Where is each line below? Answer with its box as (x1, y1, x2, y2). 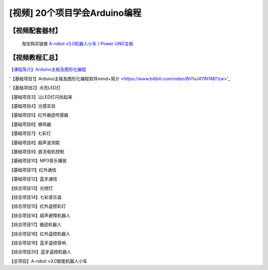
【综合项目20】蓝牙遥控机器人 (9, 249, 71, 255)
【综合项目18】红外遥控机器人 (9, 231, 70, 237)
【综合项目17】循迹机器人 (9, 221, 62, 228)
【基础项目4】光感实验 (9, 103, 56, 109)
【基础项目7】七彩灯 (9, 131, 51, 136)
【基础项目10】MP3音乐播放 (9, 158, 67, 164)
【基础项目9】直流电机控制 (9, 148, 65, 154)
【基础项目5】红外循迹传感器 (9, 112, 69, 118)
